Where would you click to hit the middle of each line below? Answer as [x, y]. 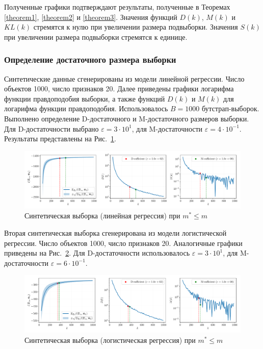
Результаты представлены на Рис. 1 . [60, 139]
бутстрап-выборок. [230, 108]
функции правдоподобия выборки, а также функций [85, 98]
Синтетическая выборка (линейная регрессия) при [102, 216]
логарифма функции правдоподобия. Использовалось [86, 108]
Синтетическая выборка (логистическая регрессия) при [110, 340]
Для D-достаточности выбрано [51, 128]
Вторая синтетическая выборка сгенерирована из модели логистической [115, 232]
